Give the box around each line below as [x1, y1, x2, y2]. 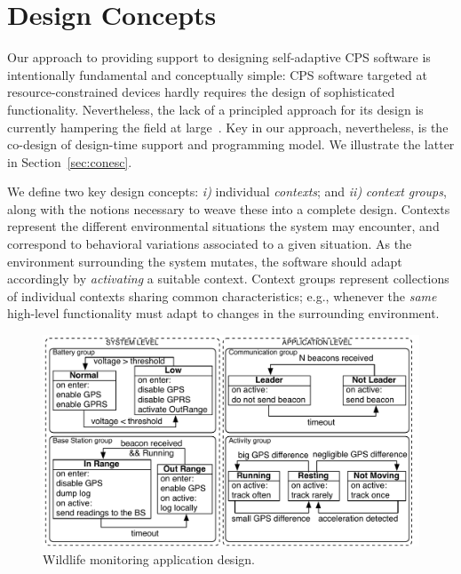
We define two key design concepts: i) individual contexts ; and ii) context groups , [7, 182, 447, 201]
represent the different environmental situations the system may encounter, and [7, 217, 440, 235]
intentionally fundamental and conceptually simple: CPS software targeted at [7, 65, 427, 84]
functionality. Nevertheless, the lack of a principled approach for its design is [7, 100, 424, 118]
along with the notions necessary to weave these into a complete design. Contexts [7, 199, 450, 218]
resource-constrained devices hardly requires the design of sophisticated [7, 83, 395, 101]
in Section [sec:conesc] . [7, 152, 132, 171]
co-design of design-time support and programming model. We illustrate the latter [7, 135, 455, 154]
